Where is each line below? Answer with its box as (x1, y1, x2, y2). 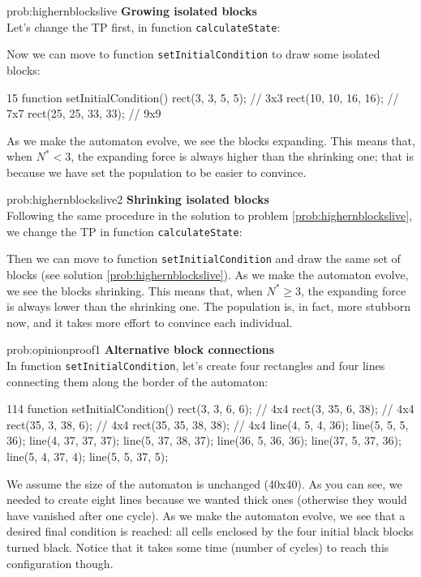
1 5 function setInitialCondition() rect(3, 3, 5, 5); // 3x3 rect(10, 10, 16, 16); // (6, 88, 399, 105)
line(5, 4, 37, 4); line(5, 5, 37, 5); (6, 447, 169, 464)
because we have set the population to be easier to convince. (6, 163, 307, 180)
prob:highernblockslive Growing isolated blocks (6, 2, 257, 19)
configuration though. (6, 554, 114, 571)
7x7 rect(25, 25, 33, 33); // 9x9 (6, 105, 161, 122)
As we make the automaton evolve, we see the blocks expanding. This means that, (6, 131, 415, 149)
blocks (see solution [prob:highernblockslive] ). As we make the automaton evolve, (6, 265, 409, 282)
